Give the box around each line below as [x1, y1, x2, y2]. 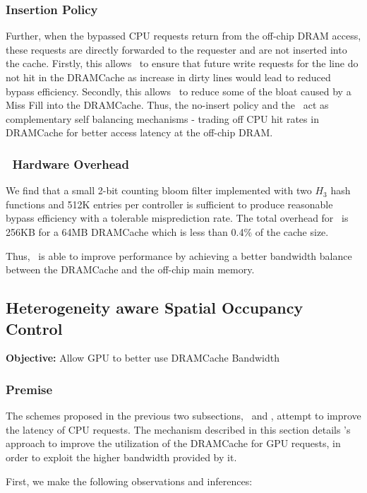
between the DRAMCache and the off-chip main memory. [6, 262, 255, 277]
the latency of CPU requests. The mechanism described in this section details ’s [6, 422, 351, 436]
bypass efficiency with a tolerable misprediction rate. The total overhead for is [6, 210, 349, 225]
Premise [6, 380, 53, 398]
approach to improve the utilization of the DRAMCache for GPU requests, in [6, 436, 341, 451]
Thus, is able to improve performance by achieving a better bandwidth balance [6, 248, 352, 263]
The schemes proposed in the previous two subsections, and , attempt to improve [6, 408, 361, 423]
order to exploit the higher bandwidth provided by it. [6, 449, 237, 464]
